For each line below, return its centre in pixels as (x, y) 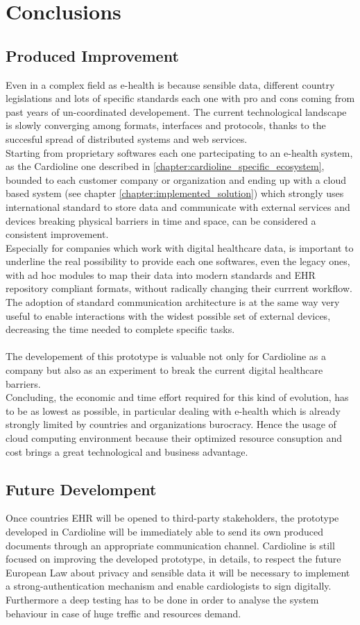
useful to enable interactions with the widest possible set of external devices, (168, 315)
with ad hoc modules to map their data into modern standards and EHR (161, 274)
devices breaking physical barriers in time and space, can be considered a (161, 220)
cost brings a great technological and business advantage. (127, 451)
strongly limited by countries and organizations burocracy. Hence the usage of (171, 424)
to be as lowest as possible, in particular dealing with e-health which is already (173, 410)
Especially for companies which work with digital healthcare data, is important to (180, 247)
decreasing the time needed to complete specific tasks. (120, 329)
